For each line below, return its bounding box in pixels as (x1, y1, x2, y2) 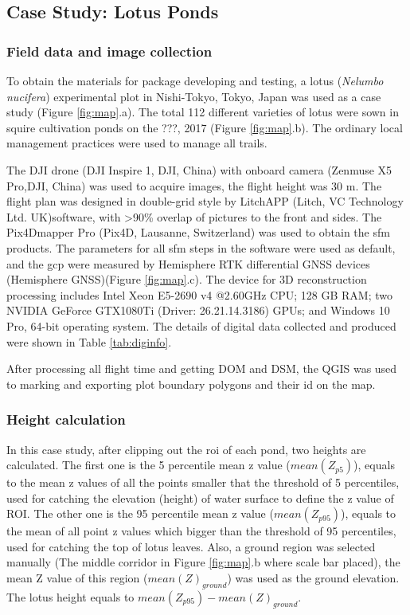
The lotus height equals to (6, 588, 135, 605)
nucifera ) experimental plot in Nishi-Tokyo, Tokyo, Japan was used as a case (6, 88, 381, 104)
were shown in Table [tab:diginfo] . (6, 333, 172, 350)
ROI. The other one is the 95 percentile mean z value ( (6, 505, 274, 522)
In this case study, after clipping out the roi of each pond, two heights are (6, 441, 366, 457)
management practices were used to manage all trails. (6, 135, 267, 151)
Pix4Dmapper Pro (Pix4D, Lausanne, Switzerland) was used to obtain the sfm (6, 224, 390, 241)
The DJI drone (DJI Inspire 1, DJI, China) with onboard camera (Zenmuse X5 (6, 161, 392, 178)
